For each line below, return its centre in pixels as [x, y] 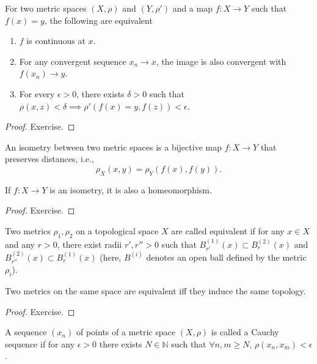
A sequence [26, 332]
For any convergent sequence [73, 61]
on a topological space [117, 230]
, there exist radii [89, 244]
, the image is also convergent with [221, 61]
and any [20, 244]
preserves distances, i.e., [49, 159]
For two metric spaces [46, 8]
